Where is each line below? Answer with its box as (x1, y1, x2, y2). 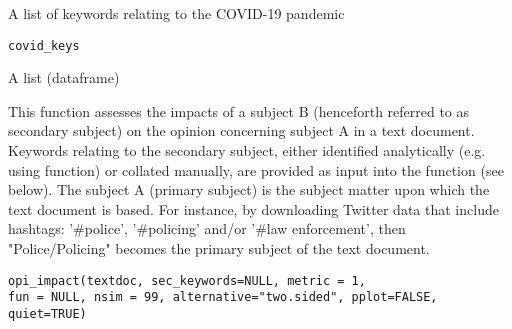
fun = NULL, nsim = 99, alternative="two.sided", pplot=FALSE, (8, 290, 438, 305)
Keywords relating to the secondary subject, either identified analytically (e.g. (8, 140, 486, 161)
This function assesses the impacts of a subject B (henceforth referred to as (8, 100, 470, 121)
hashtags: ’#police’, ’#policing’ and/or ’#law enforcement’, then (8, 218, 406, 239)
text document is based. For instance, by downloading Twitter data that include (8, 198, 499, 219)
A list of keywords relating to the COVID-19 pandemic (8, 3, 345, 23)
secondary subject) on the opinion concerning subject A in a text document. (8, 120, 475, 141)
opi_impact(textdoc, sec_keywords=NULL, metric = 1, (8, 273, 366, 288)
